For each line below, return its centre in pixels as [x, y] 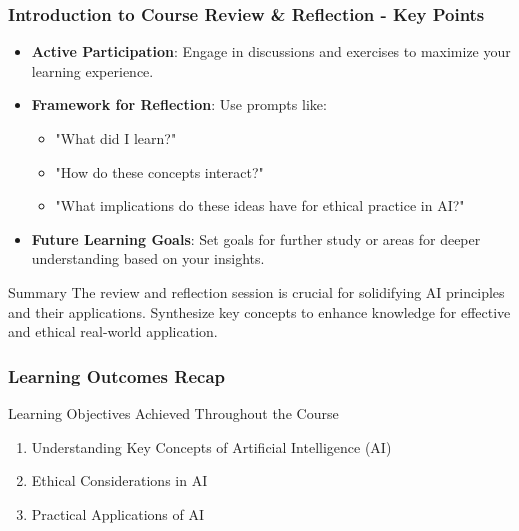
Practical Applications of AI [118, 513]
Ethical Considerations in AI [119, 480]
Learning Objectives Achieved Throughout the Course [173, 412]
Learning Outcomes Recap [116, 375]
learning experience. [92, 70]
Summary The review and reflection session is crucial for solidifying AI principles [256, 291]
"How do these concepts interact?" [159, 171]
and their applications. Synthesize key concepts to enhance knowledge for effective [259, 311]
